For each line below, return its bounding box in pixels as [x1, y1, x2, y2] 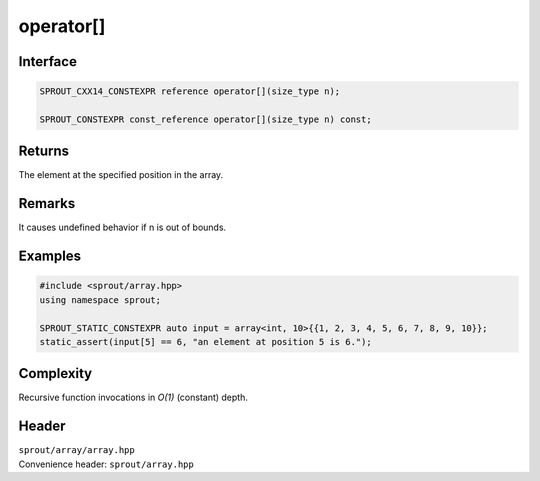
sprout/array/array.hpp [18, 445, 135, 456]
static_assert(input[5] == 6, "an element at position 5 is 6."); [39, 336, 372, 347]
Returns [18, 143, 70, 160]
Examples [18, 248, 82, 265]
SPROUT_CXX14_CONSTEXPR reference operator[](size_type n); [39, 86, 341, 97]
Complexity [18, 365, 93, 382]
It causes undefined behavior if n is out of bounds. [18, 221, 227, 234]
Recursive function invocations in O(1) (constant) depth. [18, 391, 249, 404]
